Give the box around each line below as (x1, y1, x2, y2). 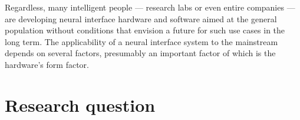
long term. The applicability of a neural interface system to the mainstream (5, 35, 278, 47)
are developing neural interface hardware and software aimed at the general (5, 12, 277, 25)
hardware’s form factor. (5, 58, 89, 70)
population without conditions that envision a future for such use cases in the (5, 24, 285, 36)
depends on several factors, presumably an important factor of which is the (5, 47, 276, 59)
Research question (5, 92, 156, 116)
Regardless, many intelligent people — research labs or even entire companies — (5, 1, 295, 13)
